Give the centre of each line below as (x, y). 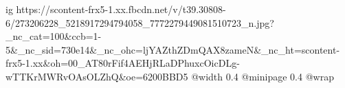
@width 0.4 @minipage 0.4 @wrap (263, 76)
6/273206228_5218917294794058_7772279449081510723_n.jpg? (140, 22)
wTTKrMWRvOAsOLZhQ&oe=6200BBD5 (97, 76)
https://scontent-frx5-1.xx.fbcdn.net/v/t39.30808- (121, 9)
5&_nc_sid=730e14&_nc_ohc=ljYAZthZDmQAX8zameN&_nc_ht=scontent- (173, 49)
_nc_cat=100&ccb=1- (54, 36)
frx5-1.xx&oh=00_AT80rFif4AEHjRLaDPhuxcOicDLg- (123, 63)
